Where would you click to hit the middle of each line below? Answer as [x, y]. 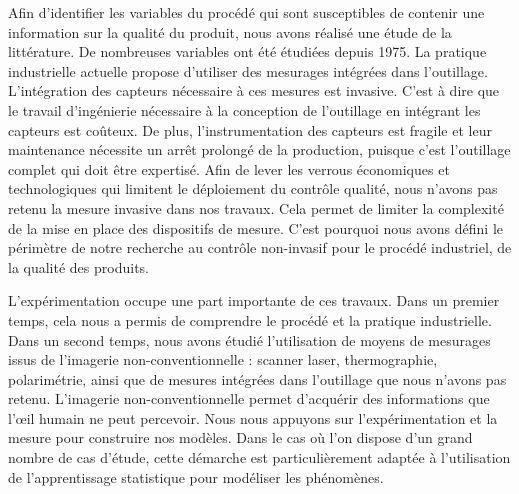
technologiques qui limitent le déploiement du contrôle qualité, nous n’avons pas [253, 188]
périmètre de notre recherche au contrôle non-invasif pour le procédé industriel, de [260, 247]
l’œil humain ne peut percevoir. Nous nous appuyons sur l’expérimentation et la [253, 417]
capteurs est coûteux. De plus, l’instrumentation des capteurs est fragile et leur [250, 129]
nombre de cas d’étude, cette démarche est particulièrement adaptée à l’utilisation [259, 457]
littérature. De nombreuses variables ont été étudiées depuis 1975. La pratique [247, 51]
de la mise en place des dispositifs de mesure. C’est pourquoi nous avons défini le [256, 227]
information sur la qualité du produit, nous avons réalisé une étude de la [230, 31]
